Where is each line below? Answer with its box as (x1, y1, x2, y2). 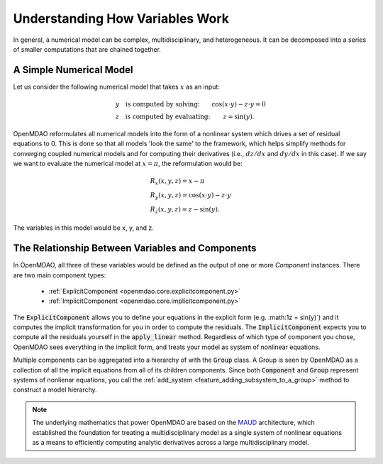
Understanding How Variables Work (13, 11, 230, 26)
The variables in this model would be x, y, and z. (13, 223, 154, 232)
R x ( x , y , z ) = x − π (150, 177, 205, 187)
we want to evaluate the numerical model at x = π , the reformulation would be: (13, 160, 243, 167)
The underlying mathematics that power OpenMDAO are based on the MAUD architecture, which (32, 419, 315, 427)
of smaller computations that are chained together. (13, 45, 161, 53)
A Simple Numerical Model (13, 64, 134, 76)
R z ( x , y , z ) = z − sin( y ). (150, 205, 220, 215)
